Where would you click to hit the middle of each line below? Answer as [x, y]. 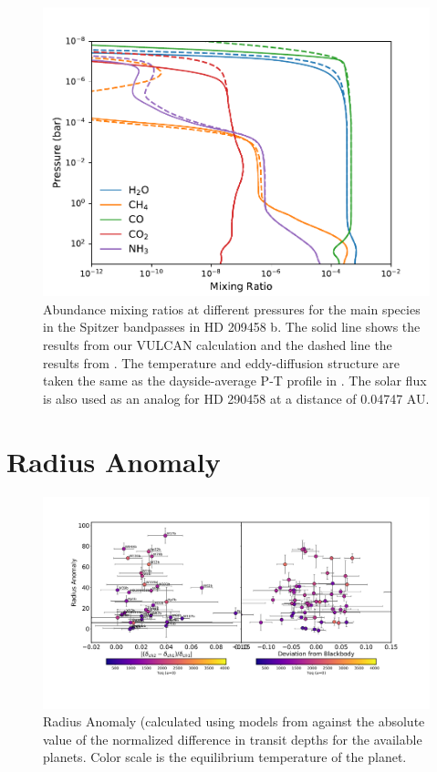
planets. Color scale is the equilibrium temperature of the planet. [225, 757]
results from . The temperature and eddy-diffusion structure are [222, 362]
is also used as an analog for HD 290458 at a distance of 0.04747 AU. [236, 398]
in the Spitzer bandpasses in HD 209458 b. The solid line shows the [232, 327]
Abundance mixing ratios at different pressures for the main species [232, 309]
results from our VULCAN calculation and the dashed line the [218, 345]
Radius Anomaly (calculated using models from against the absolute [234, 721]
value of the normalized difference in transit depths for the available [233, 739]
